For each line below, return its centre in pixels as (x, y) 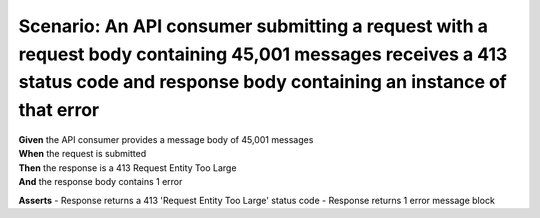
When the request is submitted (82, 154)
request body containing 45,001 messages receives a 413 (263, 54)
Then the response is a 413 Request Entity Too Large (127, 167)
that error (59, 110)
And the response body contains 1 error (100, 182)
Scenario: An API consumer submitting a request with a (253, 26)
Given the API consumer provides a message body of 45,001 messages (166, 139)
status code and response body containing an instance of (262, 82)
